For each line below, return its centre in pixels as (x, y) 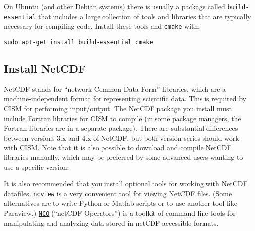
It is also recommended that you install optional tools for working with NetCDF (126, 184)
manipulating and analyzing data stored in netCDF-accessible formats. (111, 222)
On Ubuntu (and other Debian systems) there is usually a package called (115, 6)
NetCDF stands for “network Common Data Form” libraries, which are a (115, 89)
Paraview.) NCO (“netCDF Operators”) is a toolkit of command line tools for (120, 213)
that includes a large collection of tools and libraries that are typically (145, 16)
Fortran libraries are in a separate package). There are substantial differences (121, 128)
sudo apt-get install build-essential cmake (78, 42)
